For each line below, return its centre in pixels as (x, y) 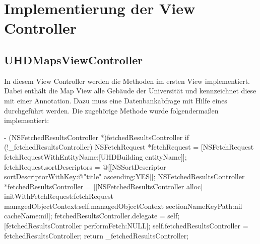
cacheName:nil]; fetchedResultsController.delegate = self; (92, 216)
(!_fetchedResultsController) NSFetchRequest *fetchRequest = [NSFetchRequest (129, 147)
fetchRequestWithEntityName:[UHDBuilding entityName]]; (95, 156)
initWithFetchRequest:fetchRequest (59, 196)
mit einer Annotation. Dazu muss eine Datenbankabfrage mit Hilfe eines (116, 100)
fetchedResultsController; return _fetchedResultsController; (96, 235)
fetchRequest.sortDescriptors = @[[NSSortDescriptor (85, 166)
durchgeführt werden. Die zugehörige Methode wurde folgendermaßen (111, 110)
